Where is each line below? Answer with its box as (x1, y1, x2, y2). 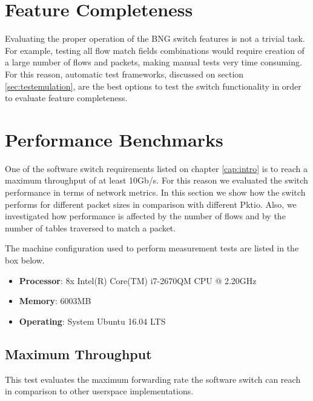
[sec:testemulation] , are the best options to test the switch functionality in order (5, 79, 301, 92)
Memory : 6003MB (19, 294, 91, 307)
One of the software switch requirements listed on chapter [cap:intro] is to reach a (5, 162, 308, 174)
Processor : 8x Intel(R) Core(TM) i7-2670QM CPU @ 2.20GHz (19, 274, 257, 287)
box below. (5, 253, 45, 266)
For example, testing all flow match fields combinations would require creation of (5, 44, 305, 56)
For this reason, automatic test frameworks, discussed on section (5, 67, 244, 80)
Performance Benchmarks (5, 127, 223, 151)
